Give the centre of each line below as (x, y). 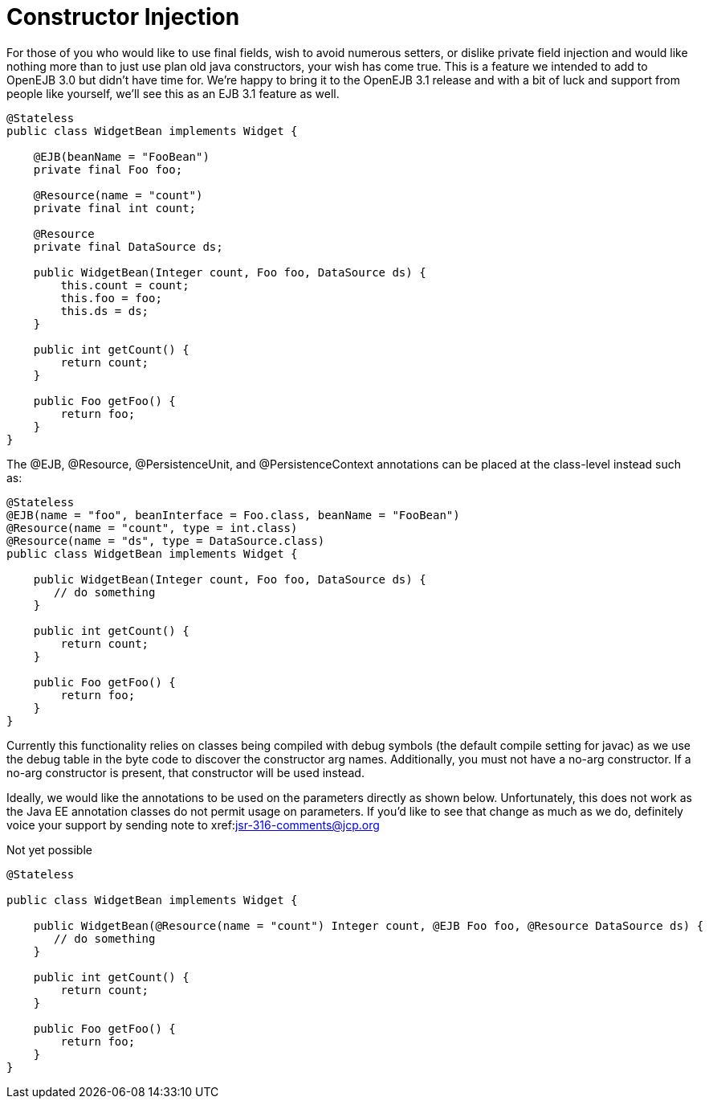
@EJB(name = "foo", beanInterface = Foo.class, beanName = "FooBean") (233, 515)
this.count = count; (125, 285)
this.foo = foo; (111, 298)
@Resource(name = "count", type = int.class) (152, 528)
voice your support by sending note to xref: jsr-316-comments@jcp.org (193, 825)
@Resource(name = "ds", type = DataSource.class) (166, 540)
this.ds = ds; (105, 311)
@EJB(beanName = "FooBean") (121, 156)
